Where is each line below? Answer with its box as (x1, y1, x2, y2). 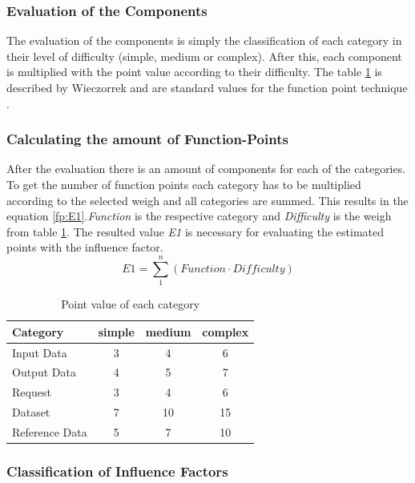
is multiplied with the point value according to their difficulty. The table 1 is (6, 63, 382, 80)
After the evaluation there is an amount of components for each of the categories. (6, 160, 406, 177)
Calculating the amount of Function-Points (6, 129, 288, 149)
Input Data (12, 344, 67, 360)
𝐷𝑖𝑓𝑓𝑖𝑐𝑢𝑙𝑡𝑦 (232, 263, 285, 275)
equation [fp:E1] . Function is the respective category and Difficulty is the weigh (6, 207, 392, 224)
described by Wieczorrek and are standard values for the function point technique (6, 79, 408, 95)
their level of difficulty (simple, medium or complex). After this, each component (6, 47, 402, 64)
